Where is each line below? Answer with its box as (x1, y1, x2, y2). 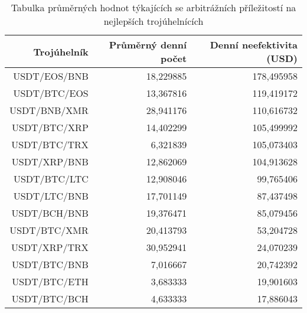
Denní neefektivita (210, 38, 298, 51)
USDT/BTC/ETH (12, 275, 89, 288)
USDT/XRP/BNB (11, 155, 89, 168)
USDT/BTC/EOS (13, 86, 89, 100)
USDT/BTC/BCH (11, 292, 89, 305)
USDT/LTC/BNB (13, 189, 89, 203)
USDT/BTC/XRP (12, 120, 89, 134)
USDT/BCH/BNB (11, 206, 89, 220)
